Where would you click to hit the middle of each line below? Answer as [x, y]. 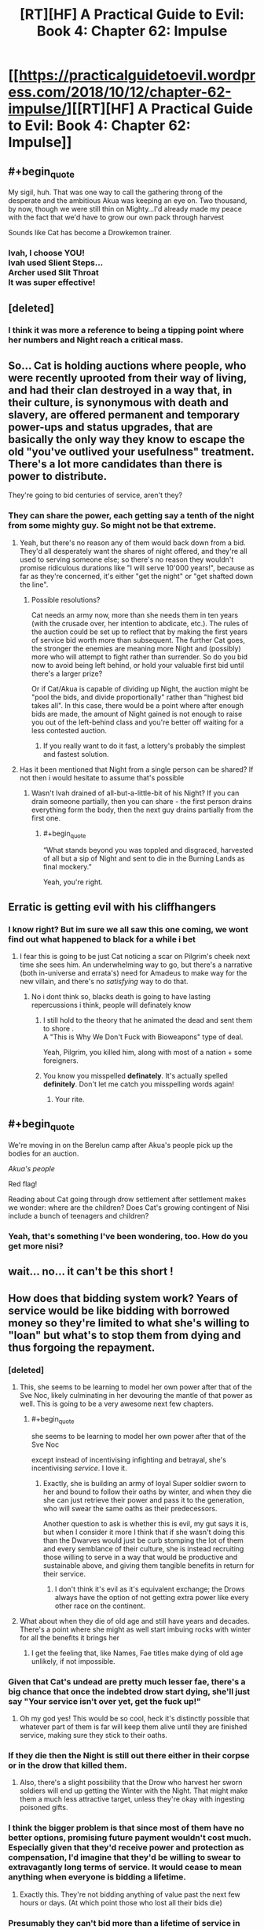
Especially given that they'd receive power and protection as [126, 1848]
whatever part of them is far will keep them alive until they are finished [133, 1727]
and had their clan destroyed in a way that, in [120, 390]
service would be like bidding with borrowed [119, 1310]
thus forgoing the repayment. [82, 1347]
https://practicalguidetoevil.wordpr [137, 76]
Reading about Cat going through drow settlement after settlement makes [127, 1199]
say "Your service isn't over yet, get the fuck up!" [105, 1701]
